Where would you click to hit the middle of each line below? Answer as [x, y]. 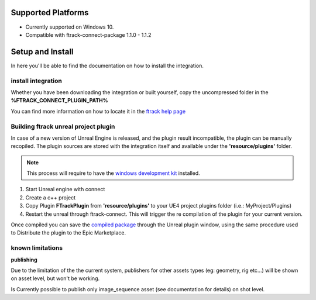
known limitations [37, 248]
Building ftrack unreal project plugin [63, 126]
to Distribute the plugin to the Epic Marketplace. [68, 233]
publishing [24, 260]
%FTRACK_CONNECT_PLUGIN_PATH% [59, 101]
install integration [37, 81]
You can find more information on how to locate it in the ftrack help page [98, 111]
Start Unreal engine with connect [65, 189]
